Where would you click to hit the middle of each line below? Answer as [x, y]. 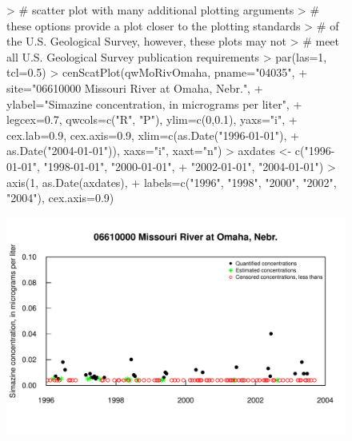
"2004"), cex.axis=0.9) [60, 198]
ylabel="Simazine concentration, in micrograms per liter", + [154, 103]
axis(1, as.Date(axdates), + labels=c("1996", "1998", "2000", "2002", [172, 182]
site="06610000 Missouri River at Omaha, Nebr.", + [135, 87]
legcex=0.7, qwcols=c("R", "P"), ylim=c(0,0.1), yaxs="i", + [152, 119]
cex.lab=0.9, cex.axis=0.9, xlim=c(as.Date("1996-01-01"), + [153, 135]
